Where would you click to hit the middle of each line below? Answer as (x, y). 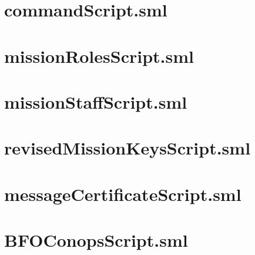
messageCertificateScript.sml (123, 194)
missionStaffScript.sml (96, 101)
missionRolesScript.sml (99, 56)
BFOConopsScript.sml (96, 240)
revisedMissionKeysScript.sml (127, 148)
